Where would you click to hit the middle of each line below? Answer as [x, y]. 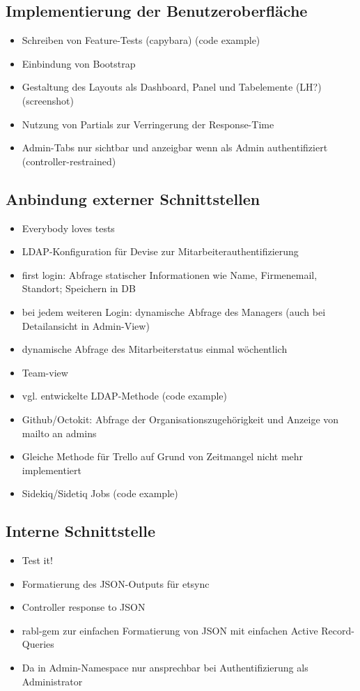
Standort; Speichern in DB [79, 288]
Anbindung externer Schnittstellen [133, 198]
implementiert [52, 470]
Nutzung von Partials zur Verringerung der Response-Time [148, 124]
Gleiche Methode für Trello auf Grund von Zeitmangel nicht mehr [163, 456]
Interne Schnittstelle [81, 531]
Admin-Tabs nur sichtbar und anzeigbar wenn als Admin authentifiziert [175, 147]
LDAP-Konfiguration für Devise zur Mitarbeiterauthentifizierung [160, 251]
